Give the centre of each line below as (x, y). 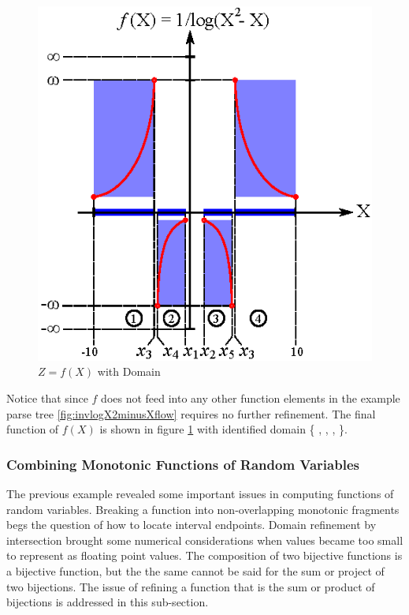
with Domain (129, 371)
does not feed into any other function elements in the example (251, 398)
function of (33, 429)
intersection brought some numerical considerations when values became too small (205, 540)
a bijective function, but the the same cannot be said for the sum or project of (195, 570)
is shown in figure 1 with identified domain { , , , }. (223, 429)
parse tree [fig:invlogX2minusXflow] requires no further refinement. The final (191, 413)
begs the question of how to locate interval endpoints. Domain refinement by (191, 525)
